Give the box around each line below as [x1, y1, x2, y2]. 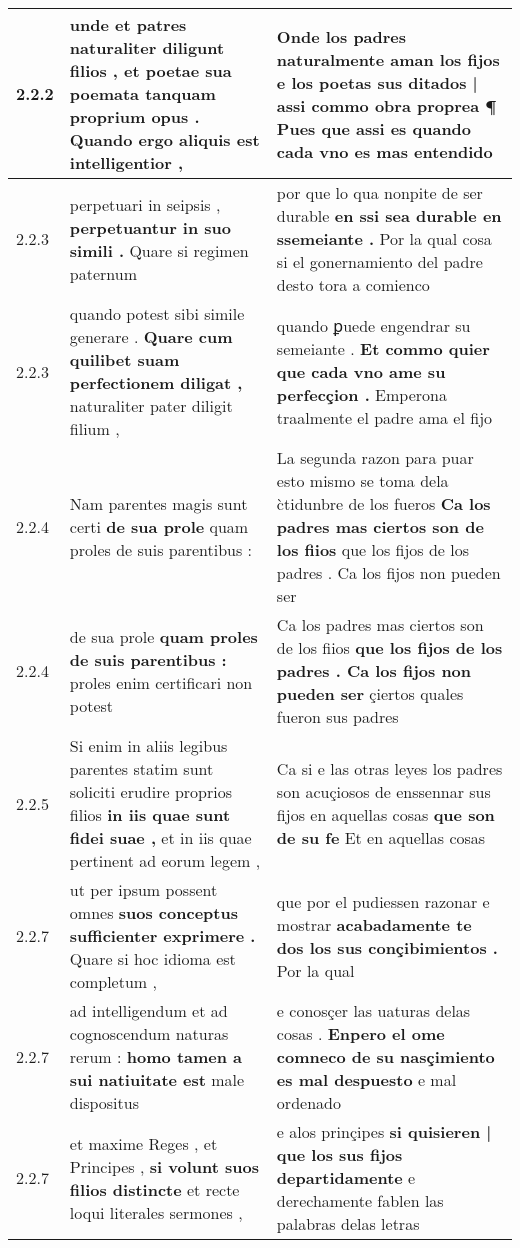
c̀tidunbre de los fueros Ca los [276, 492, 491, 515]
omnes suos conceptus [69, 901, 238, 924]
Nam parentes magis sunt [69, 492, 248, 515]
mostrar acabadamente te [276, 912, 472, 936]
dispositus [69, 1091, 139, 1114]
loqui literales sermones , [69, 1200, 243, 1224]
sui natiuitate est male [69, 1068, 245, 1091]
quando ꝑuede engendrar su [276, 313, 471, 337]
